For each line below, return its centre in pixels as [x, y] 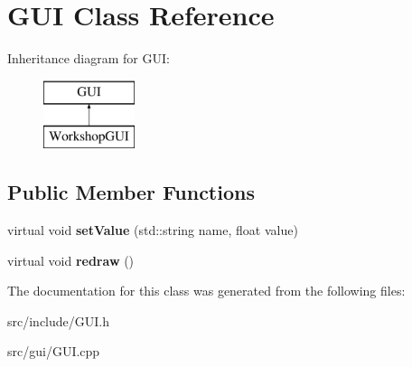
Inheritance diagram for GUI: [89, 58]
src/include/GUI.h [59, 320]
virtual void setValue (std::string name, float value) [153, 230]
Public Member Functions [131, 192]
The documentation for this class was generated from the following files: [206, 291]
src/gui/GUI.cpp [54, 351]
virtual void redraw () [71, 260]
